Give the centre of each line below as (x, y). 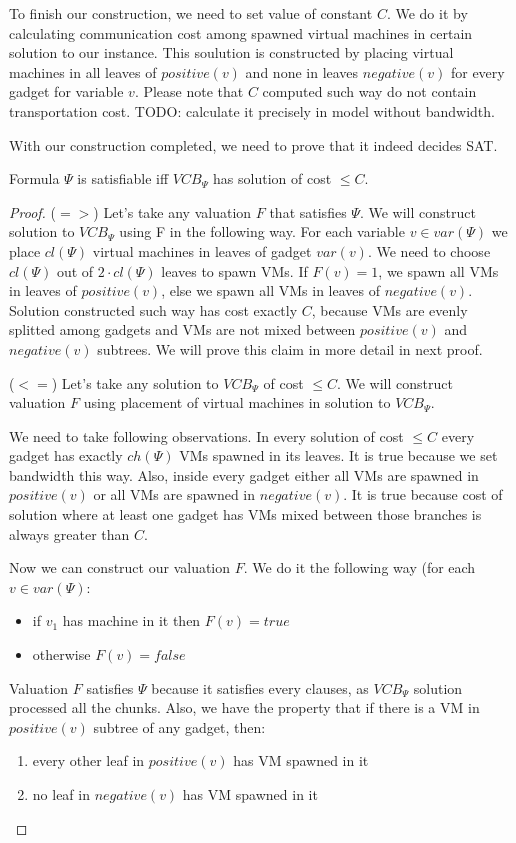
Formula (34, 178)
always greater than (69, 533)
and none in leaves (302, 71)
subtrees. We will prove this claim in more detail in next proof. (290, 348)
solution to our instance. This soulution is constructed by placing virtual (231, 52)
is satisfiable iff (123, 178)
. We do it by (427, 13)
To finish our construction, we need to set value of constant (191, 13)
